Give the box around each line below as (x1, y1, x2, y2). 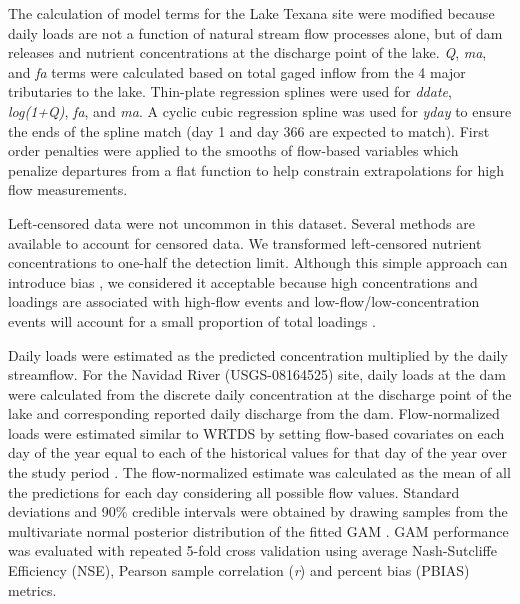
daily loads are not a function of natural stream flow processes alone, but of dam (8, 22, 503, 43)
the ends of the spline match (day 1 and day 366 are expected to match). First (8, 120, 490, 141)
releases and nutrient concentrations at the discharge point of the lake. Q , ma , (8, 42, 487, 63)
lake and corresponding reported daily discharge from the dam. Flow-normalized (8, 403, 500, 424)
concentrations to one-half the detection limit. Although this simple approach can (8, 252, 508, 273)
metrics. (8, 579, 57, 600)
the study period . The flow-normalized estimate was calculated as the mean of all (8, 462, 511, 483)
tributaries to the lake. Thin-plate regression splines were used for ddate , (8, 81, 452, 102)
